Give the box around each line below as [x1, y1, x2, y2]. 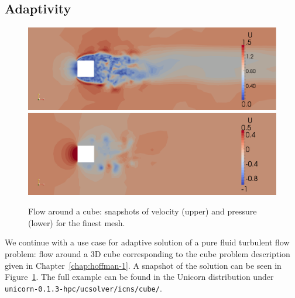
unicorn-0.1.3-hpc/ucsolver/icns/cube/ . [5, 282, 162, 294]
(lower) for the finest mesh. [28, 216, 125, 228]
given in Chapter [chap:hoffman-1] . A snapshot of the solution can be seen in [5, 259, 282, 271]
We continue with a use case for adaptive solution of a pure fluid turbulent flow [5, 236, 290, 248]
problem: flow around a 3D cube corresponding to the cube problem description [5, 247, 290, 259]
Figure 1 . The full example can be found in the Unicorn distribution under [5, 271, 274, 283]
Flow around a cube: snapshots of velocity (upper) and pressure [28, 205, 257, 217]
